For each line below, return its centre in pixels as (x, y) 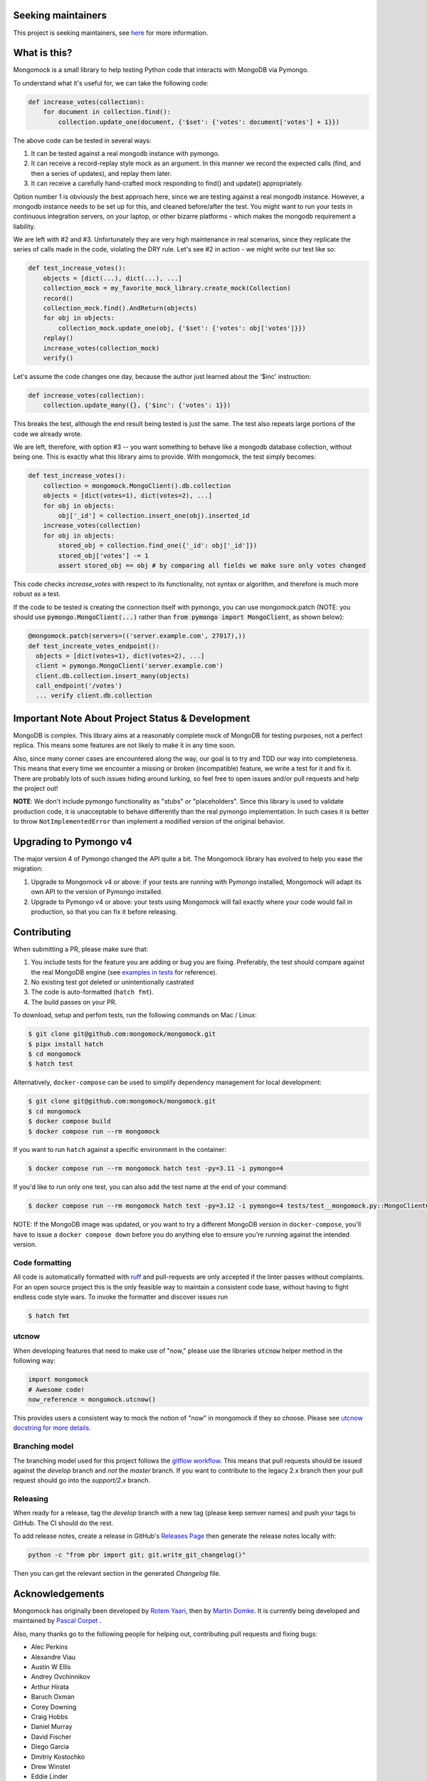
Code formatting (42, 1262)
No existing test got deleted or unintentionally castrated (112, 982)
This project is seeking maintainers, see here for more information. (111, 33)
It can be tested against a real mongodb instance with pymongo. (125, 153)
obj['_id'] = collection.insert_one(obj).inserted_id (154, 516)
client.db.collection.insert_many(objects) (113, 676)
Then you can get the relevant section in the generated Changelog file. (117, 1574)
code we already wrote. (48, 434)
